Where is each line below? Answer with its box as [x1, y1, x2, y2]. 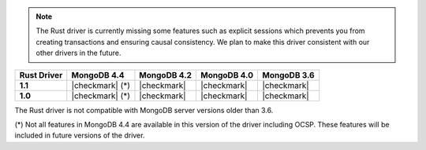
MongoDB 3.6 [261, 69, 315, 80]
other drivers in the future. [35, 48, 121, 58]
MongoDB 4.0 [200, 69, 254, 80]
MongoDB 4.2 [139, 69, 192, 80]
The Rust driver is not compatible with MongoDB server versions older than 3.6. [14, 105, 274, 115]
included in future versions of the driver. [14, 130, 145, 141]
